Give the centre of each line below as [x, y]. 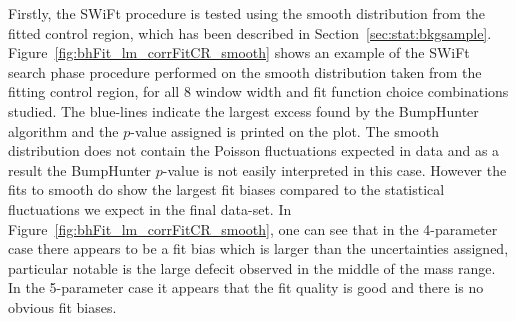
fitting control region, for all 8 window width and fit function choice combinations [258, 91]
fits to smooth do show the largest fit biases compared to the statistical [226, 189]
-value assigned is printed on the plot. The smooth [284, 130]
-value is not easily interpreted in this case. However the [334, 169]
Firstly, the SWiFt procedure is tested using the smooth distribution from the [247, 13]
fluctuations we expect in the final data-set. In [150, 208]
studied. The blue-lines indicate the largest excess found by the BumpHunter [243, 110]
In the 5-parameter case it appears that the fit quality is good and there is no [246, 287]
